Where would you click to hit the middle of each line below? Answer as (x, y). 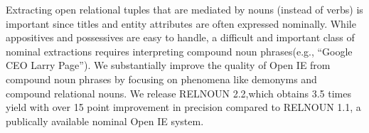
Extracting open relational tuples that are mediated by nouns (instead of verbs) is (184, 9)
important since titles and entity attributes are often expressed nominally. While (181, 23)
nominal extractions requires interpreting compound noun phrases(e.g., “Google (179, 51)
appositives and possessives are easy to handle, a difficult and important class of (180, 37)
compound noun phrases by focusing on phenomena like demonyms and (161, 79)
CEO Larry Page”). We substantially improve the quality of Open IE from (168, 65)
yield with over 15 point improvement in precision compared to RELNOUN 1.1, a (183, 107)
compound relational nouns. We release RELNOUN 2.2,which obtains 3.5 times (178, 93)
